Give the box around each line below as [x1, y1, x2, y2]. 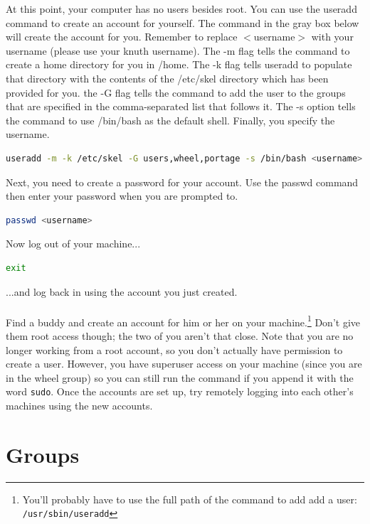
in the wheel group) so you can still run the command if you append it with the [6, 370, 354, 385]
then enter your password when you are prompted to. [6, 188, 238, 203]
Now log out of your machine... [6, 236, 141, 251]
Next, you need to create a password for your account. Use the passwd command [6, 174, 359, 189]
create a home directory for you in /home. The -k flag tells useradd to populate [6, 57, 352, 72]
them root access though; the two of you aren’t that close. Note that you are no [6, 328, 354, 343]
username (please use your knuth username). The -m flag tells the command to [6, 43, 350, 58]
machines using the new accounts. [6, 397, 153, 412]
